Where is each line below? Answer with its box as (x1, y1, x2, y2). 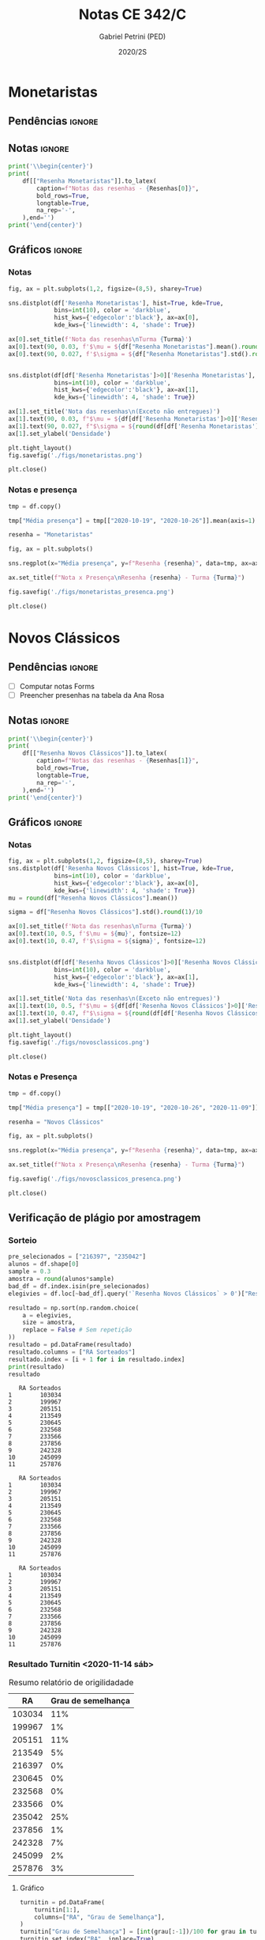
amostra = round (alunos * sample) (8, 1275, 114, 1283)
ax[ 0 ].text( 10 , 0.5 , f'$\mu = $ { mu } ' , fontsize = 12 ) (8, 930, 181, 938)
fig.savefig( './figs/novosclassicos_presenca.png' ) (8, 1175, 181, 1184)
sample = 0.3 (8, 1267, 51, 1275)
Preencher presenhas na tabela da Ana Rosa (19, 690, 165, 699)
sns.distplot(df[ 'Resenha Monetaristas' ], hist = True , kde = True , (8, 299, 224, 307)
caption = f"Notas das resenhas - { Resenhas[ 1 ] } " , (36, 757, 200, 765)
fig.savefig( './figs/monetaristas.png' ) (8, 451, 144, 460)
